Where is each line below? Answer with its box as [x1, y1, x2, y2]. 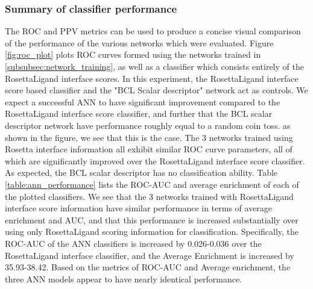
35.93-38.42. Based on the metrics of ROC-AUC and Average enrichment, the [5, 261, 291, 273]
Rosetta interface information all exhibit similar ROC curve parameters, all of [5, 143, 292, 155]
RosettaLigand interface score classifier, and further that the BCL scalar [5, 107, 273, 120]
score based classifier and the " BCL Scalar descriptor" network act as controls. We [5, 84, 308, 96]
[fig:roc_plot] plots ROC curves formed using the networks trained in [5, 48, 261, 61]
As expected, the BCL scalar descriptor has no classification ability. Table [5, 166, 278, 179]
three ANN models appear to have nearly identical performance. [5, 272, 242, 285]
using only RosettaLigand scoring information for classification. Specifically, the [5, 225, 299, 238]
